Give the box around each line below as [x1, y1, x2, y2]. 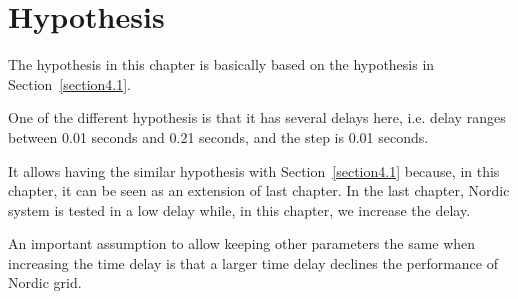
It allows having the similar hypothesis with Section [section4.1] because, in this [8, 160, 500, 181]
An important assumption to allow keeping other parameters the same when [8, 233, 476, 254]
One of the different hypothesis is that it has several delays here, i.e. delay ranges [8, 107, 506, 128]
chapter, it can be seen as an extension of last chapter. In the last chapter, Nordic [8, 180, 510, 201]
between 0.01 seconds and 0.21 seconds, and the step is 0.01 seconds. [8, 126, 429, 147]
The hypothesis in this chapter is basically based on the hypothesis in [8, 54, 435, 75]
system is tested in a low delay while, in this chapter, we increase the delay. [8, 199, 471, 220]
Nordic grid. [8, 272, 82, 293]
